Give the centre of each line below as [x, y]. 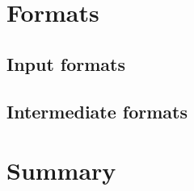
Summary [61, 170]
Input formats [66, 63]
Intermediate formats [97, 111]
